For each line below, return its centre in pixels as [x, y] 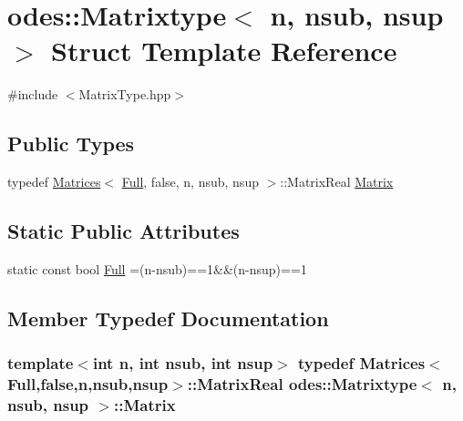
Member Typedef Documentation [168, 318]
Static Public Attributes [123, 231]
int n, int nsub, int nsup [183, 363]
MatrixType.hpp [125, 94]
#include [33, 94]
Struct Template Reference [224, 51]
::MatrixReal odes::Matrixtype [302, 384]
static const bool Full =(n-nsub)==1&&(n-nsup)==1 [157, 268]
